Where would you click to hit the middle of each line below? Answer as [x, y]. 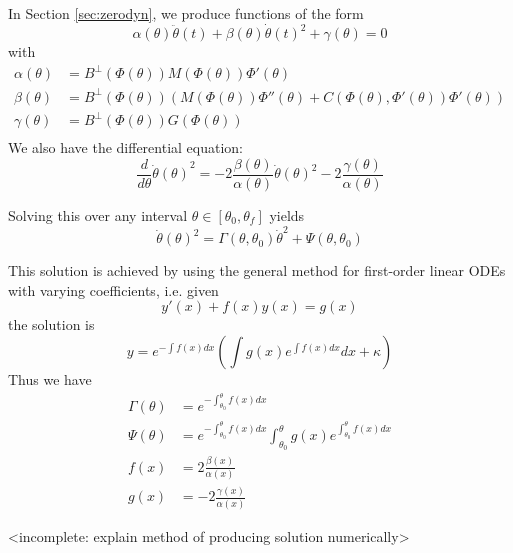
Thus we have [50, 379]
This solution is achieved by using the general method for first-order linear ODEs [257, 270]
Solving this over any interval [98, 214]
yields [287, 214]
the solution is [51, 324]
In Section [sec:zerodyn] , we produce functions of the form [186, 13]
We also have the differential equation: [126, 147]
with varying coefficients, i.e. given [113, 289]
